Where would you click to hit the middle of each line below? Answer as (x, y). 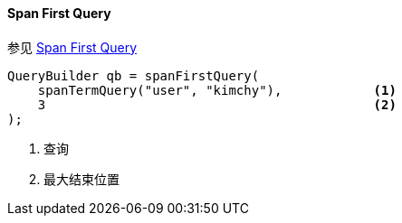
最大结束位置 (81, 179)
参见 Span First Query (72, 47)
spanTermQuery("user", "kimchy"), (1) (217, 90)
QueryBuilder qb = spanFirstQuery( (134, 75)
